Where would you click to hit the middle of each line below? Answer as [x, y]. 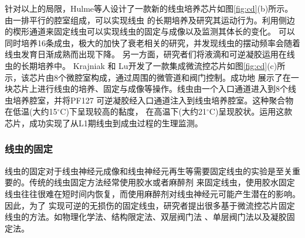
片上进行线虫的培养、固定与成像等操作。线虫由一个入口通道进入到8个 [154, 89]
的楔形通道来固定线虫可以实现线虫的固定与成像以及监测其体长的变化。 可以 [150, 31]
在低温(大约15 [31, 111]
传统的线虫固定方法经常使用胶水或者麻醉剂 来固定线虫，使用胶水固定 [162, 182]
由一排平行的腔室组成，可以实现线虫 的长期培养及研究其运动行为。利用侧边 [150, 20]
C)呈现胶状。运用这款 [251, 111]
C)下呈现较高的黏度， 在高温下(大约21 [133, 111]
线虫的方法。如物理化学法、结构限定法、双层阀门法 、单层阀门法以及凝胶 [146, 217]
